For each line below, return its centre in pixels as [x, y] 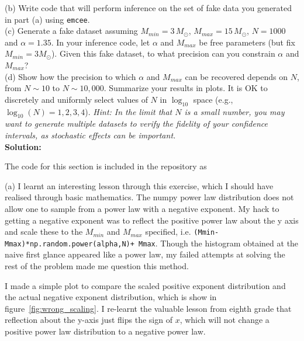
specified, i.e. [168, 232]
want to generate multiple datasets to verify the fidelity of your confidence [136, 123]
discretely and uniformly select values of [76, 99]
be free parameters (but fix [247, 42]
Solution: [23, 146]
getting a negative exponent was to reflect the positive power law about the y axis [152, 220]
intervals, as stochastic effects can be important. [90, 135]
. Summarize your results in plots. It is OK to [186, 88]
